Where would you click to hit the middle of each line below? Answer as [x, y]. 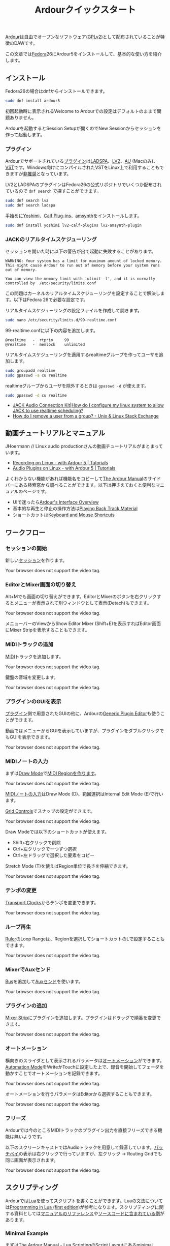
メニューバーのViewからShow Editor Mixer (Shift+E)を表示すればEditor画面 [83, 624]
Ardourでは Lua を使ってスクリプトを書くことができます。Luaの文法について [84, 1201]
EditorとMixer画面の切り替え [41, 585]
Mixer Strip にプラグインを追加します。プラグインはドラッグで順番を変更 [81, 1018]
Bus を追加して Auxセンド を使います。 [44, 982]
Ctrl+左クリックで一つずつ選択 [45, 849]
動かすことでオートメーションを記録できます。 [54, 1073]
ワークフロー [25, 532]
